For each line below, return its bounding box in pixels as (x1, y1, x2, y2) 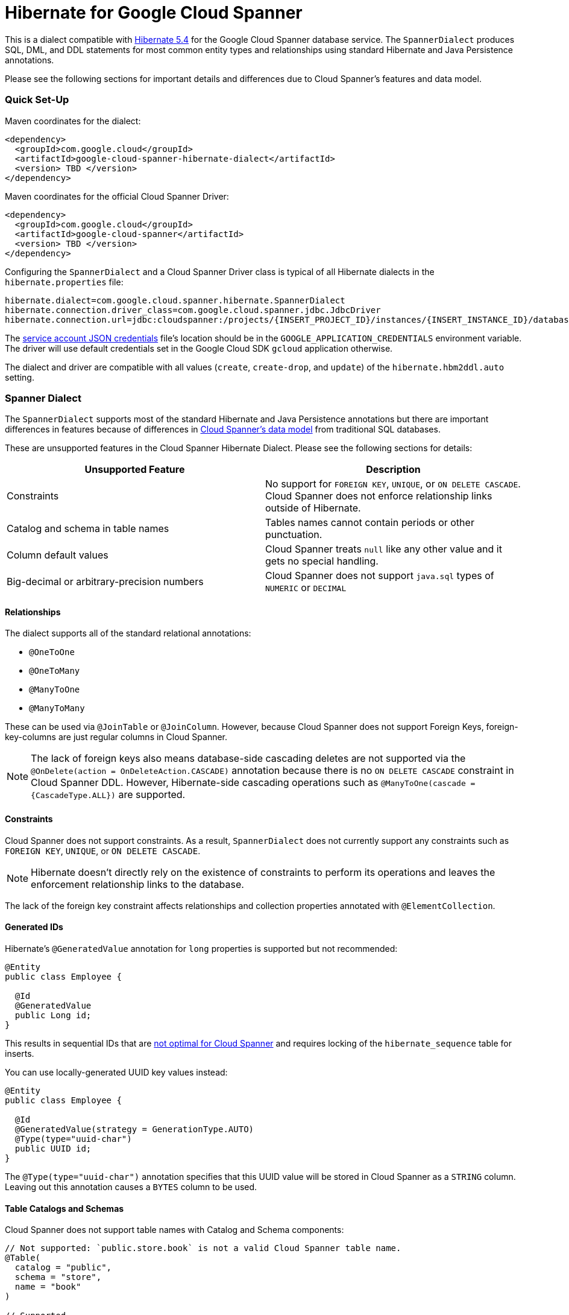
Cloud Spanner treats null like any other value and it (265, 543, 502, 556)
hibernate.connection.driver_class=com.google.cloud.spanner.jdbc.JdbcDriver (5, 305, 381, 315)
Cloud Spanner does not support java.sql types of (265, 569, 494, 582)
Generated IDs (5, 922, 63, 933)
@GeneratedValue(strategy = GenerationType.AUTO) (14, 1124, 254, 1134)
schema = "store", (14, 1272, 102, 1282)
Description (366, 463, 421, 476)
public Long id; (14, 1010, 92, 1020)
